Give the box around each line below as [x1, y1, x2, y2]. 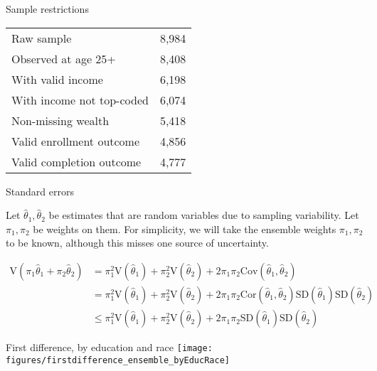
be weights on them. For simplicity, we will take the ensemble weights [33, 221, 336, 236]
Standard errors [6, 183, 74, 198]
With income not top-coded [11, 91, 149, 108]
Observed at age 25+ [11, 50, 116, 67]
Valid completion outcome [11, 153, 142, 170]
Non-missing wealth [11, 112, 110, 129]
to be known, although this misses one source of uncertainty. [6, 235, 269, 250]
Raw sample [11, 29, 72, 46]
